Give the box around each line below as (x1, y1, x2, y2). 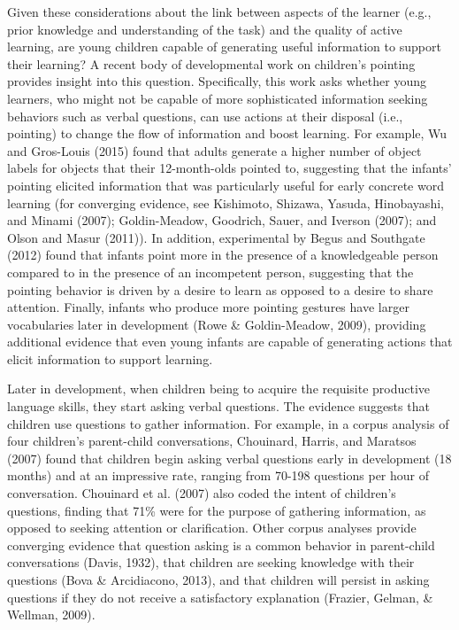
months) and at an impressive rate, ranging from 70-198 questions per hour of (7, 466, 430, 485)
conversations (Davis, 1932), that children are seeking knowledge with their (7, 553, 415, 572)
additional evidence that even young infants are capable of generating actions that (7, 332, 453, 351)
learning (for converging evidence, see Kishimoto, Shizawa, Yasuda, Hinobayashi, (7, 193, 444, 212)
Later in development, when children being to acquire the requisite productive (7, 379, 431, 398)
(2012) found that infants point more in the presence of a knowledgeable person (7, 245, 439, 264)
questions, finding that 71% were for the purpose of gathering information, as (7, 501, 426, 519)
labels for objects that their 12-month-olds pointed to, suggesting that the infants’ (7, 159, 452, 177)
